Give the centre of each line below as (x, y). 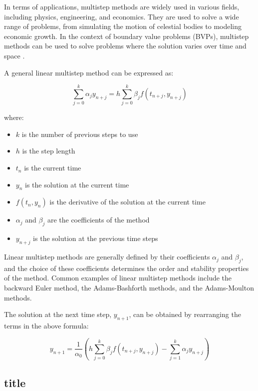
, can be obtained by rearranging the (185, 314)
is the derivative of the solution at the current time (128, 202)
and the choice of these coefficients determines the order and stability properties (127, 268)
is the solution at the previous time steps (96, 238)
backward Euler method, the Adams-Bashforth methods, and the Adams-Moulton (129, 288)
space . (14, 55)
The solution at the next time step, (58, 314)
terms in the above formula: (46, 326)
